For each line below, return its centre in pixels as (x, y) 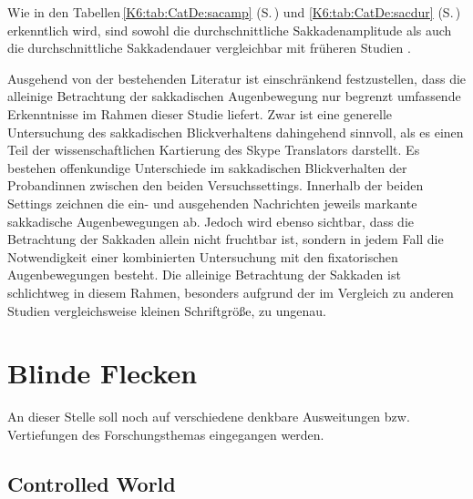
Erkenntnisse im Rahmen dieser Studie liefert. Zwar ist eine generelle (200, 113)
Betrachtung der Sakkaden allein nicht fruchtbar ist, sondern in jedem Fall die (226, 239)
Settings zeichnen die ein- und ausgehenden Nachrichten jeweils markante (212, 203)
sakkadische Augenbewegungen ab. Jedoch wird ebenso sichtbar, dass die (211, 221)
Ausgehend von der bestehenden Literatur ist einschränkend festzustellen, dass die (237, 78)
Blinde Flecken (103, 373)
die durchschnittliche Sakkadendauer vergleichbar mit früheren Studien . (209, 48)
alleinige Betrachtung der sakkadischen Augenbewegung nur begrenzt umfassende (234, 96)
